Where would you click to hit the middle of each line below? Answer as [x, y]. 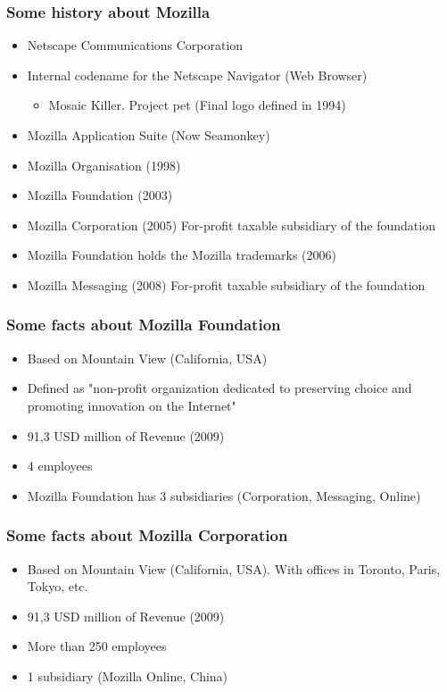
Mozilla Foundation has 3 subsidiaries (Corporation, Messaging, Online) [224, 495]
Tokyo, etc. [58, 586]
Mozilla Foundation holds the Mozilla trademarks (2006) [182, 255]
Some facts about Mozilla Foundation [144, 325]
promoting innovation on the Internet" [132, 405]
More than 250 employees [97, 646]
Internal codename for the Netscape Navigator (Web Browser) [197, 75]
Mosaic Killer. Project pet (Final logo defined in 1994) [197, 105]
